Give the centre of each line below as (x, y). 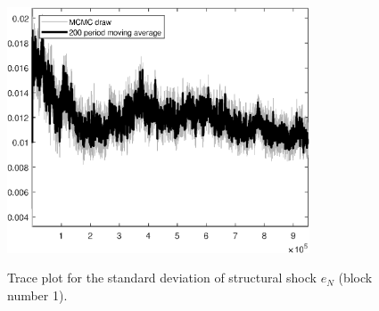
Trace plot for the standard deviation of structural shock (162, 278)
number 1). (37, 295)
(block (355, 278)
